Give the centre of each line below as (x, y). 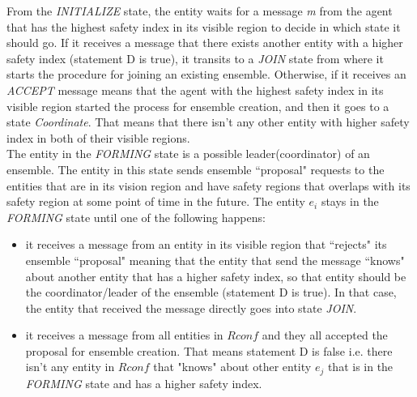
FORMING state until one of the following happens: (136, 217)
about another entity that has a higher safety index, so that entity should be (216, 276)
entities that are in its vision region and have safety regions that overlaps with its (208, 185)
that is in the (360, 367)
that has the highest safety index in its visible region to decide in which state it (204, 26)
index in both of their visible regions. (98, 137)
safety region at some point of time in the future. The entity (156, 201)
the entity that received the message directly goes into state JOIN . (191, 307)
